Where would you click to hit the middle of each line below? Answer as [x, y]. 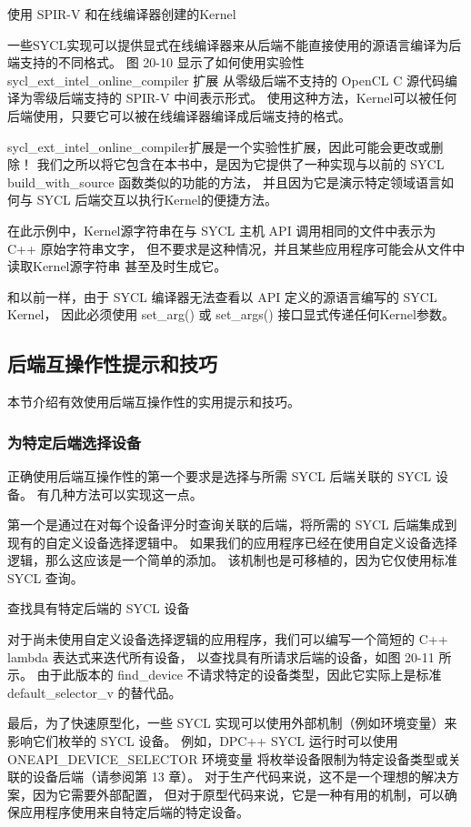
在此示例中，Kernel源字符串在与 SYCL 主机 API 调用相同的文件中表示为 [222, 230]
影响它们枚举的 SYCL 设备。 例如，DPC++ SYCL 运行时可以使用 [203, 741]
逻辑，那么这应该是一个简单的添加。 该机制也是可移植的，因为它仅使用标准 [232, 560]
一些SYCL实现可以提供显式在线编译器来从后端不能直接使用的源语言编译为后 [235, 44]
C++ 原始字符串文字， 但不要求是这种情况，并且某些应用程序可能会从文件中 [236, 248]
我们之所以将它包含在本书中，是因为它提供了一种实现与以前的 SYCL [241, 164]
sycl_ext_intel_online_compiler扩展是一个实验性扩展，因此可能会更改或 [219, 146]
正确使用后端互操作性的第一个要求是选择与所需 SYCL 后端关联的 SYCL [220, 475]
